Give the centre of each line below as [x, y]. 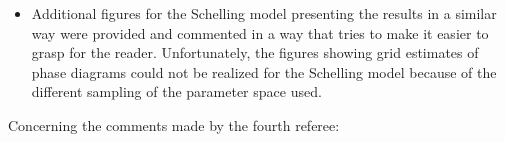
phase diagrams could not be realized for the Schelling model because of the [264, 71]
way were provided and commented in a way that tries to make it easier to [260, 32]
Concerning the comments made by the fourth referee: [174, 124]
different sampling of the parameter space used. [176, 91]
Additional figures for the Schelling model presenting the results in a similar [264, 13]
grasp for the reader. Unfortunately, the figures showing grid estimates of [255, 52]
